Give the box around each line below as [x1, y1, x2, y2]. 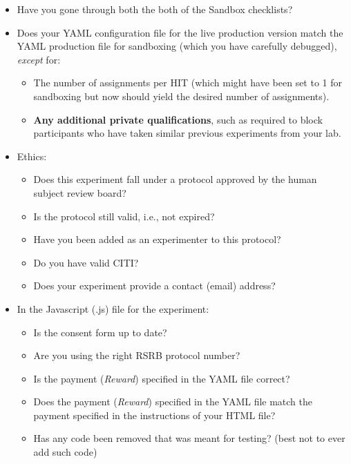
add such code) [33, 445, 97, 459]
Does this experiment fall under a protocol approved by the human [33, 172, 317, 186]
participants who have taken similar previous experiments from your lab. [33, 126, 341, 140]
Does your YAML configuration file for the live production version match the [17, 25, 343, 39]
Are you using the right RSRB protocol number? [33, 348, 240, 362]
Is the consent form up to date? [33, 325, 167, 339]
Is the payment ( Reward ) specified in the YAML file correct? [33, 371, 290, 385]
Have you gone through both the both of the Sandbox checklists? [17, 2, 293, 16]
